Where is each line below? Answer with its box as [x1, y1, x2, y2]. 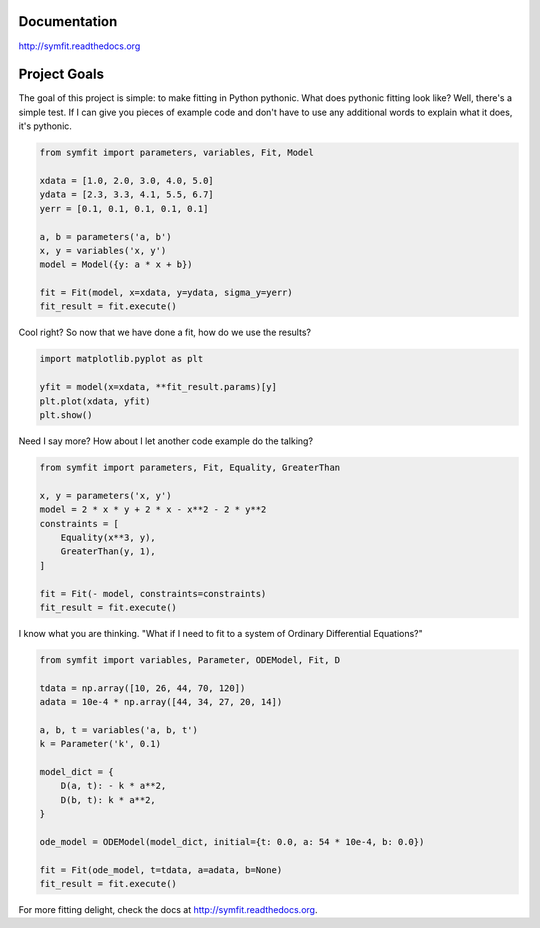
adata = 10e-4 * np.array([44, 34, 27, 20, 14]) [39, 696, 283, 708]
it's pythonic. [18, 120, 72, 132]
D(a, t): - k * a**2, [60, 780, 167, 792]
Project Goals [18, 66, 105, 83]
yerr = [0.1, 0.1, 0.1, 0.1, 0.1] [39, 203, 209, 214]
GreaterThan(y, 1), [60, 546, 157, 557]
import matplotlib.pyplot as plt [39, 353, 204, 365]
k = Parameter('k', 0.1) [39, 738, 162, 750]
